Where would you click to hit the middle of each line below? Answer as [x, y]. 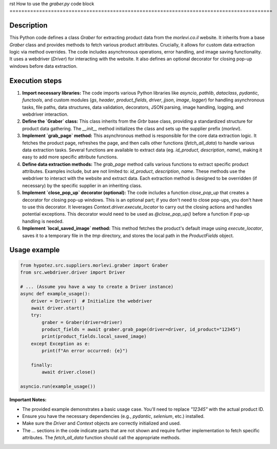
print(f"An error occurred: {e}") [85, 351]
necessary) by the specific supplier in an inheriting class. [82, 186]
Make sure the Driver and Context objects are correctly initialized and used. [102, 424]
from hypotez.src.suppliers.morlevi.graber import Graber [94, 265]
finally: [42, 365]
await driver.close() [69, 372]
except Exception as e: [60, 344]
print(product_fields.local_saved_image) [94, 337]
